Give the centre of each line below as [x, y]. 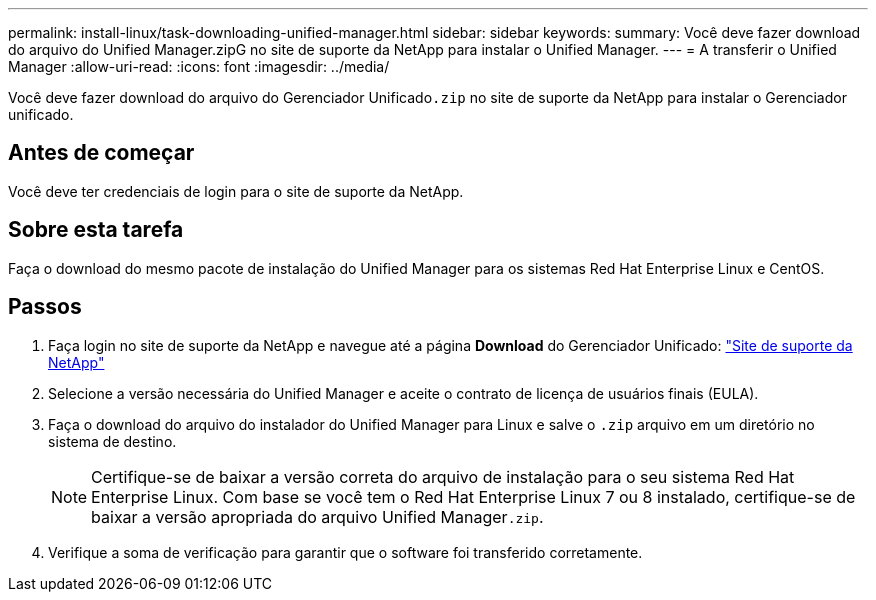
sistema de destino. [112, 441]
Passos [45, 307]
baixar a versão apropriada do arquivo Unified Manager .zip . [317, 516]
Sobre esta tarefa [96, 230]
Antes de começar [101, 153]
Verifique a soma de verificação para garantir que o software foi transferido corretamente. [345, 552]
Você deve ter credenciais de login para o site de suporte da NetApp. [236, 191]
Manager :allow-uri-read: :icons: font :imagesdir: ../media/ [199, 66]
